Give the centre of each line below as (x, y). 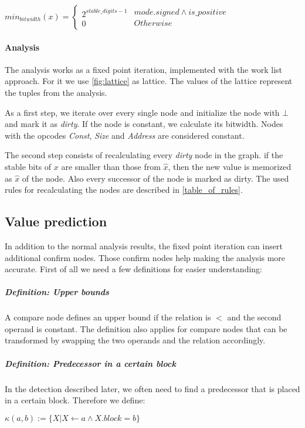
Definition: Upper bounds (57, 292)
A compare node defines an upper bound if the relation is (108, 317)
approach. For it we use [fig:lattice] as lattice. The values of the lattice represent (149, 81)
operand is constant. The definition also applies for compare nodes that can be (146, 328)
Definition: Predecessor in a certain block (90, 363)
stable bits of (28, 166)
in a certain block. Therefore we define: (75, 400)
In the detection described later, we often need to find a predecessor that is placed (152, 388)
